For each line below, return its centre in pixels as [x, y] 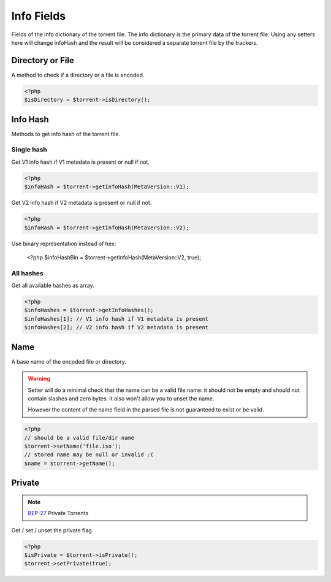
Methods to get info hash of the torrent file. [66, 134]
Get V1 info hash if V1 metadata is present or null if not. [81, 162]
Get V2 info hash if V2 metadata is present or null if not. [82, 203]
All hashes [27, 273]
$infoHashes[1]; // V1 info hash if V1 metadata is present [116, 319]
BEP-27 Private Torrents [58, 513]
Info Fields [39, 16]
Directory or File [43, 60]
